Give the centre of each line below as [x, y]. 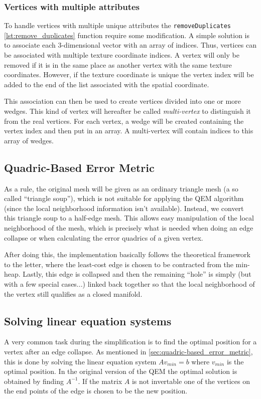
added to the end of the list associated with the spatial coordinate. [107, 84]
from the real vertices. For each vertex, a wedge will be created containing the [124, 121]
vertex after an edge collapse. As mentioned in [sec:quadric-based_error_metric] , [128, 351]
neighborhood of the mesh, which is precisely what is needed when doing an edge [129, 227]
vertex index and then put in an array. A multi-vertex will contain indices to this [129, 131]
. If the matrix [100, 381]
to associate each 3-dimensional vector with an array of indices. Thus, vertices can [130, 45]
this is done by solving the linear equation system [80, 361]
